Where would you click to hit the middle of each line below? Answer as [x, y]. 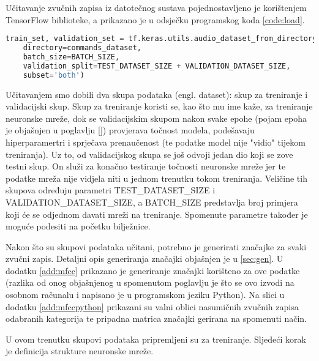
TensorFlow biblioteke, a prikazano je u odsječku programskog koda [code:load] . [155, 19]
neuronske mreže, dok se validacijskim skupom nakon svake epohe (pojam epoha [156, 118]
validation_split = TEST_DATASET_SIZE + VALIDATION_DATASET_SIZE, [157, 66]
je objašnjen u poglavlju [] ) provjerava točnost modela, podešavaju [130, 130]
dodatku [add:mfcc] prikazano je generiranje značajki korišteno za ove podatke [153, 270]
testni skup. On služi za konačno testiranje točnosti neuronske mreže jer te [146, 166]
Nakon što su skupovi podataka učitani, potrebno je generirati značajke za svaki [156, 246]
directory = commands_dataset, [82, 48]
